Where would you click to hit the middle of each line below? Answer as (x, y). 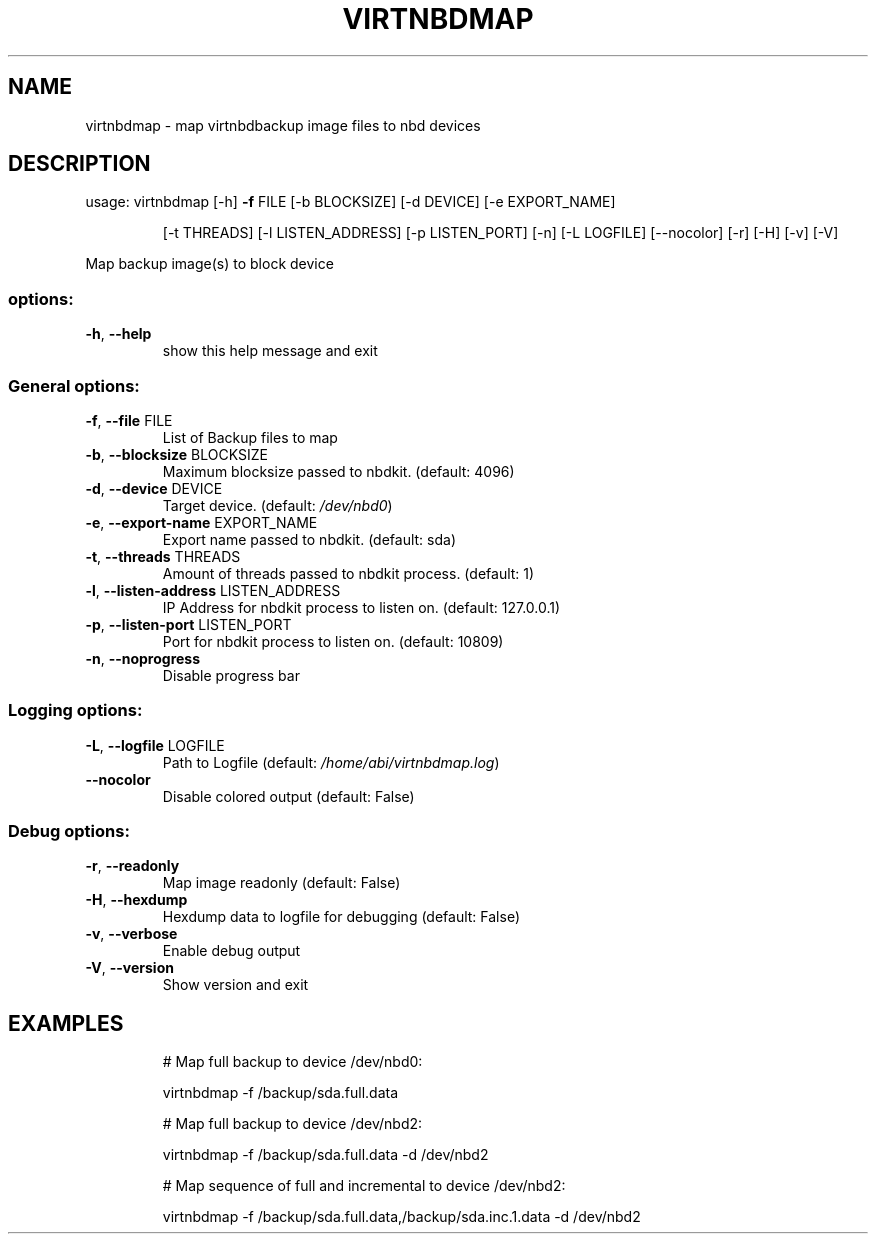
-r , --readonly (132, 866)
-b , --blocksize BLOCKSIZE (176, 454)
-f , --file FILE (129, 420)
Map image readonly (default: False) (281, 883)
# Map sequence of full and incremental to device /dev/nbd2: (364, 1186)
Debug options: (69, 831)
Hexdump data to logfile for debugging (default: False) (341, 917)
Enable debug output (231, 951)
